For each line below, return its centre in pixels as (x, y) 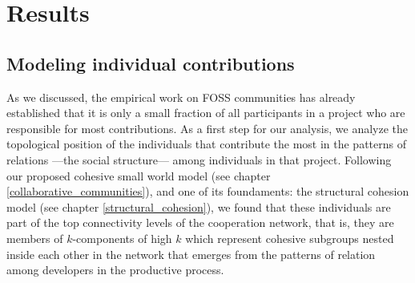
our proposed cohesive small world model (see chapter (139, 175)
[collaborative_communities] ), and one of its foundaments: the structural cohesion (208, 191)
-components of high (122, 238)
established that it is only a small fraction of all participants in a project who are (206, 113)
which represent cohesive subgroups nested (290, 238)
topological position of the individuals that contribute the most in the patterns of (206, 144)
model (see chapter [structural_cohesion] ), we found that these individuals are (199, 206)
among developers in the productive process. (115, 270)
